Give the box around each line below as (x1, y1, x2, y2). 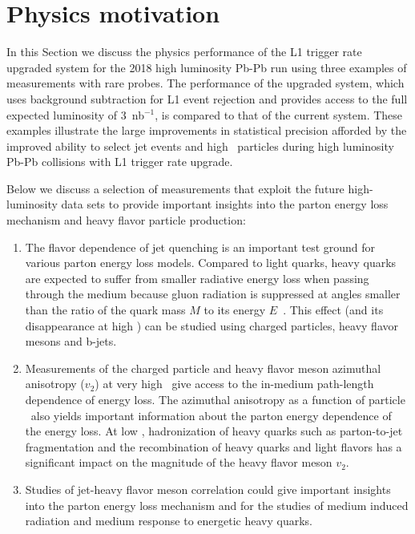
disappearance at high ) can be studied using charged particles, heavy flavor (25, 317, 399, 334)
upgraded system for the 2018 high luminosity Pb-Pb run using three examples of (6, 59, 407, 75)
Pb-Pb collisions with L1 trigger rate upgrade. (6, 153, 233, 170)
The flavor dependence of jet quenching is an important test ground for (25, 238, 376, 255)
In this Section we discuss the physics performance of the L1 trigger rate (6, 43, 362, 60)
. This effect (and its (283, 301, 384, 318)
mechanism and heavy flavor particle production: (6, 212, 246, 229)
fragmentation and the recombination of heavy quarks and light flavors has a (25, 438, 402, 455)
